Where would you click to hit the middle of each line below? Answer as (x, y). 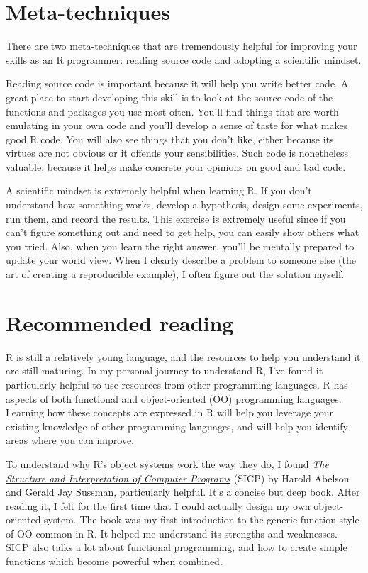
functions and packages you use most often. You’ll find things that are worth (172, 111)
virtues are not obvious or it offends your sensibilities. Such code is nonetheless (177, 153)
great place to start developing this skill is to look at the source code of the (169, 97)
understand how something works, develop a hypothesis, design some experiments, (184, 205)
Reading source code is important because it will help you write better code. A (177, 83)
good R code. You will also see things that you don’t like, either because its (170, 139)
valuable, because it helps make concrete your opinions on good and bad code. (176, 166)
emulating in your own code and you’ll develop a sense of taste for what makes (177, 125)
